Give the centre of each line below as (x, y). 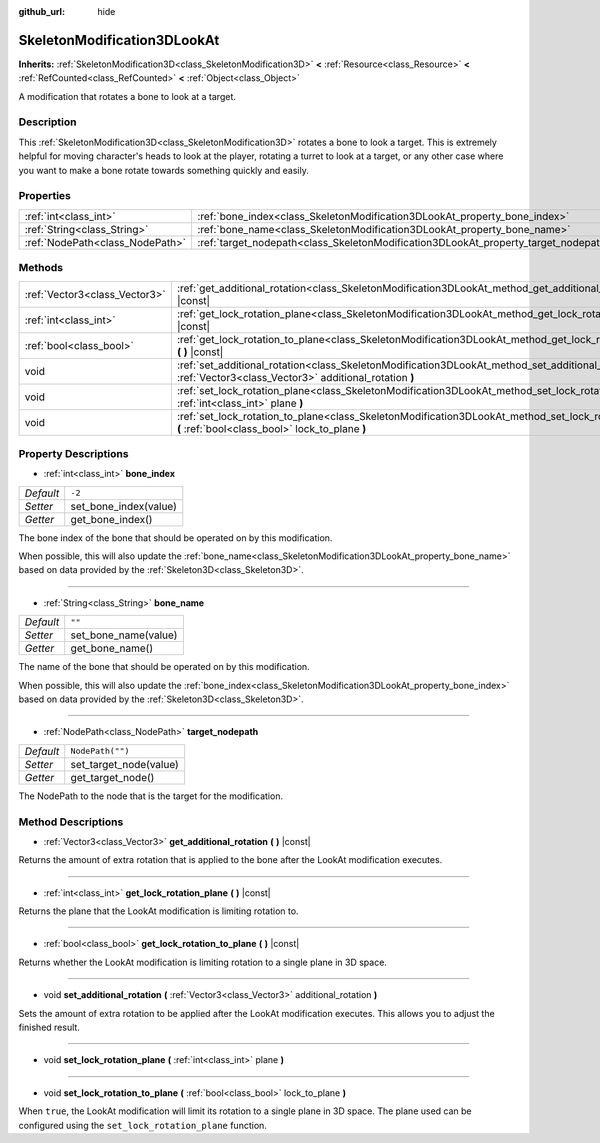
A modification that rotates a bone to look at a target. (127, 96)
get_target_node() (112, 777)
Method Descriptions (71, 822)
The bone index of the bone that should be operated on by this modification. (175, 537)
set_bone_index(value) (123, 506)
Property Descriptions (73, 453)
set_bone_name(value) (124, 635)
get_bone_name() (112, 648)
